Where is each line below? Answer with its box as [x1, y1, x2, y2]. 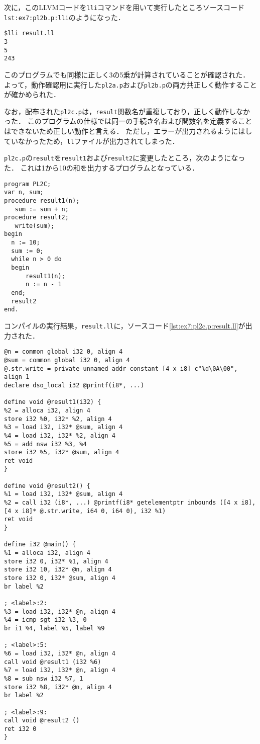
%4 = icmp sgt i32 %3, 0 [4, 616, 87, 624]
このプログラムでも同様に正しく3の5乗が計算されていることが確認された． [4, 69, 250, 79]
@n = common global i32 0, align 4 [4, 348, 123, 356]
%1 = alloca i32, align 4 [4, 549, 90, 557]
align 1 [4, 373, 30, 381]
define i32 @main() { [4, 541, 76, 548]
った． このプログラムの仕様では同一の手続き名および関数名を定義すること [4, 116, 252, 126]
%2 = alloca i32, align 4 [4, 406, 90, 414]
